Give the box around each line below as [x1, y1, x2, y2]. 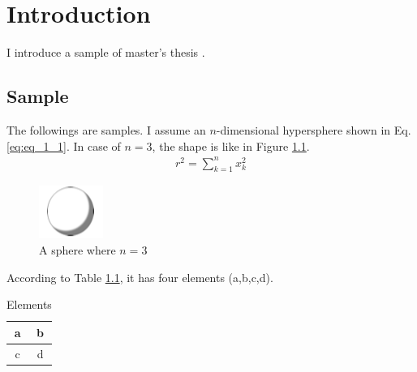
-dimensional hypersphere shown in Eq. [216, 121, 411, 138]
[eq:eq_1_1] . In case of [6, 137, 121, 154]
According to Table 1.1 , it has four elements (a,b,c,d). [6, 268, 273, 285]
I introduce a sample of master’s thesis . [6, 44, 205, 61]
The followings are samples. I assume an [6, 121, 206, 138]
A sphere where [39, 242, 116, 259]
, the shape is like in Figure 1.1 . [152, 137, 310, 154]
